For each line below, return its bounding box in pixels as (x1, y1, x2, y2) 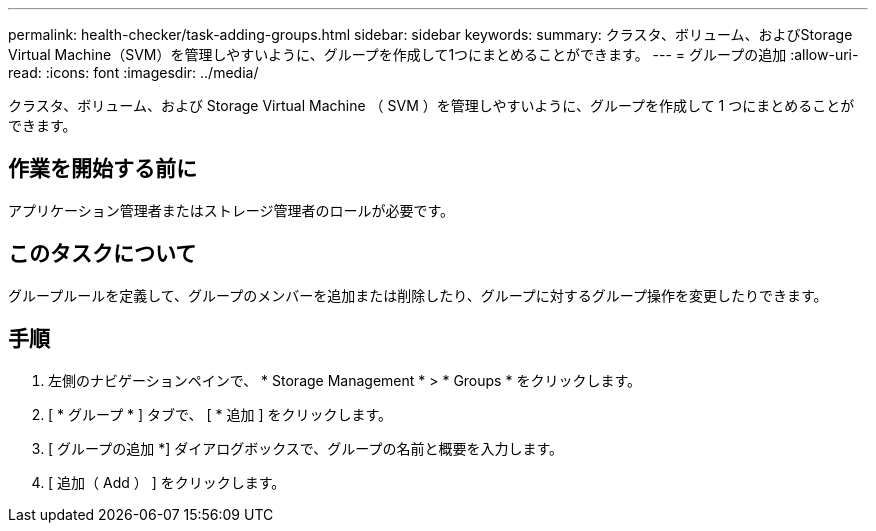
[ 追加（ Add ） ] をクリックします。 (48, 473, 286, 491)
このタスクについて (8, 241, 197, 267)
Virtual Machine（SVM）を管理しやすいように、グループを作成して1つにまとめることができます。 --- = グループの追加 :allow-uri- (8, 46, 859, 63)
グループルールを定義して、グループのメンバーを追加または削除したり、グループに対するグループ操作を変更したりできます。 (8, 286, 828, 304)
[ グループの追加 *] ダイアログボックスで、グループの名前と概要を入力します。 (48, 439, 563, 457)
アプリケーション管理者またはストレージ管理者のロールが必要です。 (8, 201, 455, 219)
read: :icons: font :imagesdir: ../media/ (8, 64, 259, 81)
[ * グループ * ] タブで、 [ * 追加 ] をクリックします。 (48, 405, 393, 423)
